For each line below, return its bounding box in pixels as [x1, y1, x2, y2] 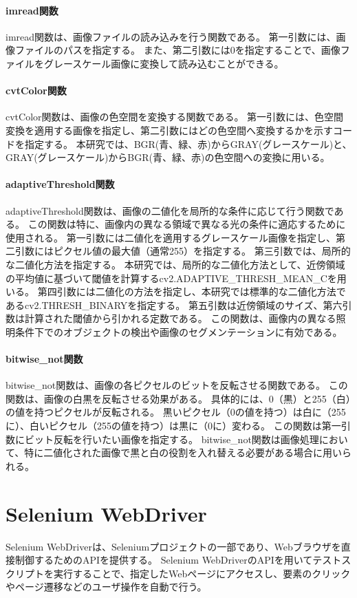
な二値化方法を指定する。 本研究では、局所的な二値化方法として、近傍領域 [6, 257, 345, 271]
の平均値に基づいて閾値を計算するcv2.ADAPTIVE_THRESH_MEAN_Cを [6, 270, 337, 285]
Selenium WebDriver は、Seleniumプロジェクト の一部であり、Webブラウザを [6, 539, 341, 553]
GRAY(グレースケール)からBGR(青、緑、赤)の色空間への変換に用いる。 [6, 150, 330, 164]
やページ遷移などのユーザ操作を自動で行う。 [6, 579, 207, 594]
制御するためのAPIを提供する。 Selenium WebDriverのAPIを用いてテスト [14, 553, 342, 567]
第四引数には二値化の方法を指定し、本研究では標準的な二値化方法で [37, 284, 346, 299]
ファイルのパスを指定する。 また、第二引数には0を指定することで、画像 [14, 43, 340, 57]
